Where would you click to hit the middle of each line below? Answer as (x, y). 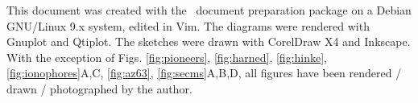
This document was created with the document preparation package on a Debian (209, 10)
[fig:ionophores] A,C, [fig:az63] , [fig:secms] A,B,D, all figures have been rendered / (204, 73)
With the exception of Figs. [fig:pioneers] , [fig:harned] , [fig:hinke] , (167, 57)
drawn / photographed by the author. (99, 88)
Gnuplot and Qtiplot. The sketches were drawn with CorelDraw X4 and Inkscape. (209, 41)
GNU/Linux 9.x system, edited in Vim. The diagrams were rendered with (188, 25)
